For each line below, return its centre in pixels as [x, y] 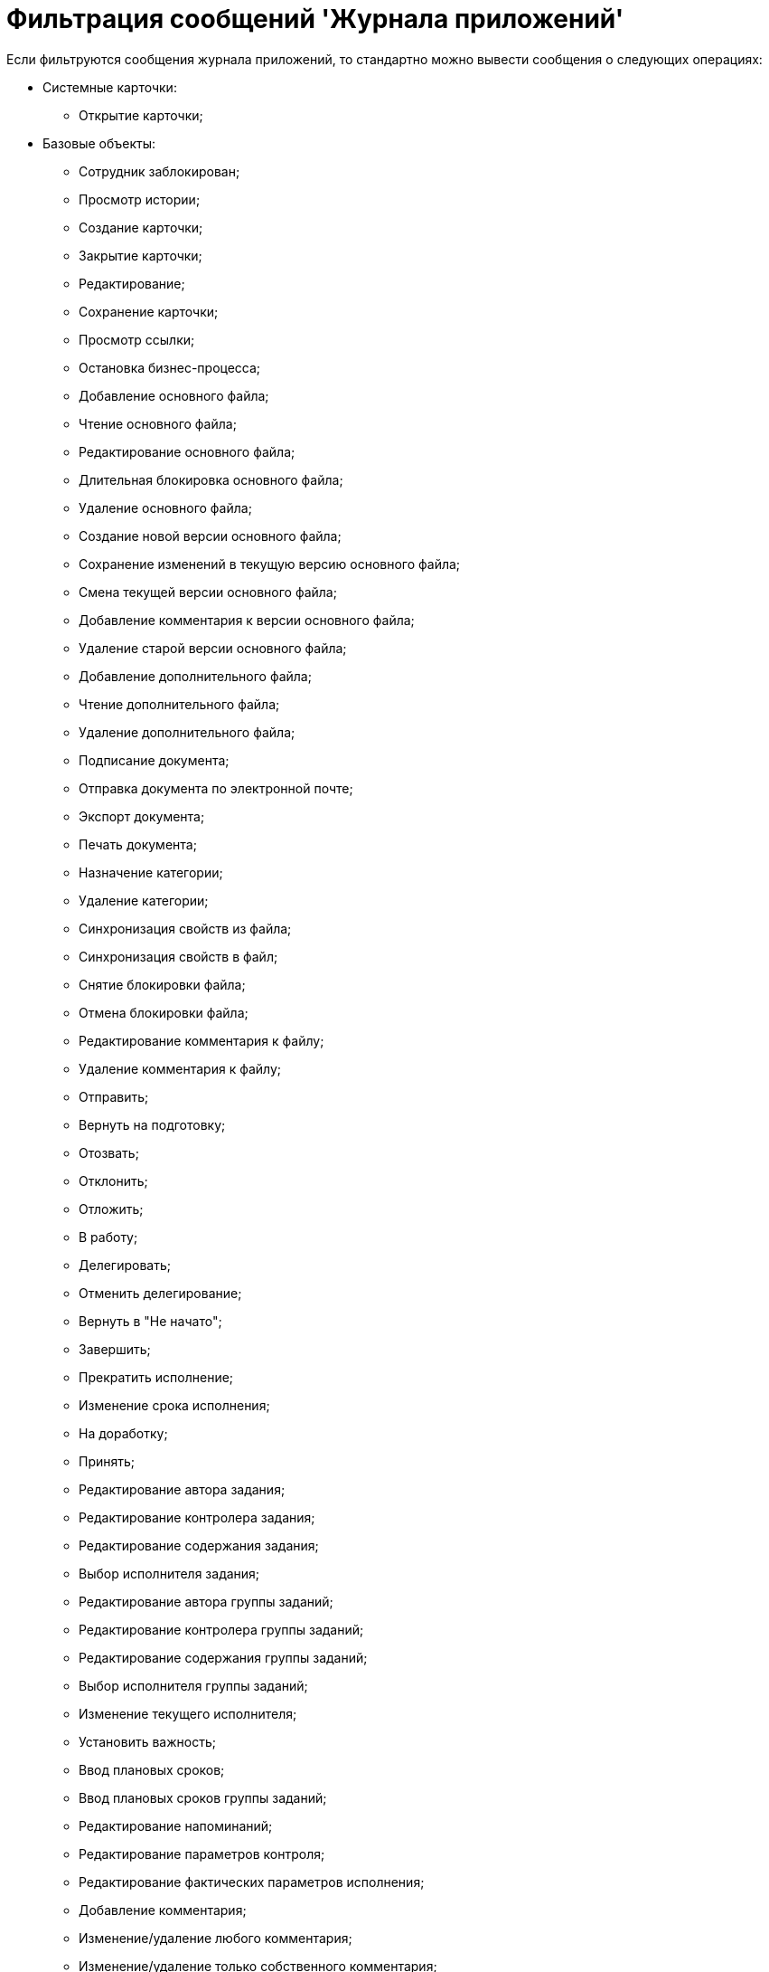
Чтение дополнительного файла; [179, 704]
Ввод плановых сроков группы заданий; [203, 1797]
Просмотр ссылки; [137, 339]
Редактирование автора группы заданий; [206, 1601]
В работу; [108, 1237]
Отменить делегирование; [160, 1293]
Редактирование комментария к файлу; [202, 1040]
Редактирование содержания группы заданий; [223, 1657]
